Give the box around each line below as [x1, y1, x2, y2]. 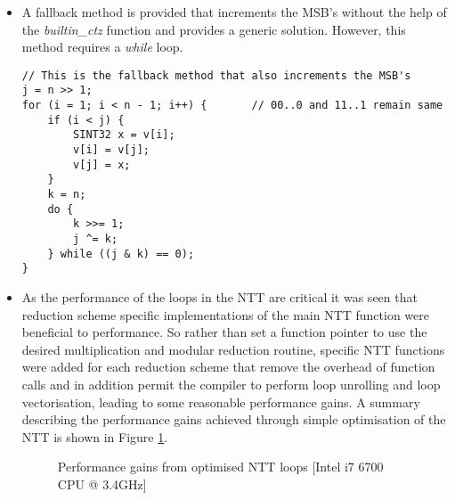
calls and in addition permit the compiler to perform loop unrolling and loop [21, 374, 441, 393]
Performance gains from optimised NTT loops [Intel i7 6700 [57, 457, 384, 476]
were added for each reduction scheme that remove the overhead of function [21, 357, 435, 376]
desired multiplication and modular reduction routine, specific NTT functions [21, 340, 445, 358]
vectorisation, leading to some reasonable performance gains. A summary [21, 392, 420, 411]
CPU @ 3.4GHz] [57, 474, 147, 493]
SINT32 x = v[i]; [73, 128, 175, 142]
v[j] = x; [73, 158, 131, 171]
